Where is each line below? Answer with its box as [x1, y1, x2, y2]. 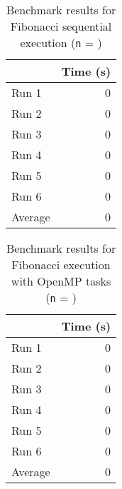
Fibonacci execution [11, 256, 111, 273]
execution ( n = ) [20, 34, 102, 51]
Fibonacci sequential [10, 18, 112, 34]
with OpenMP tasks [11, 273, 111, 289]
